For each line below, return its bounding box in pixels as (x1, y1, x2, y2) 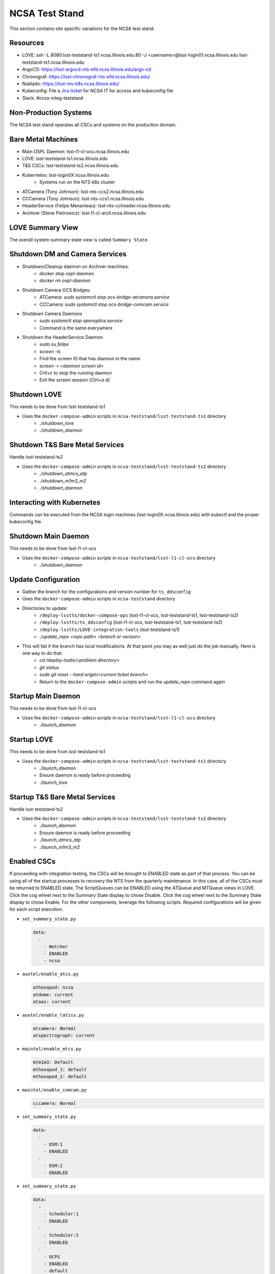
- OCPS (43, 1254, 60, 1260)
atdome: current (33, 992, 74, 997)
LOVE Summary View (9, 223, 78, 232)
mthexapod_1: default (33, 1067, 87, 1072)
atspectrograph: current (33, 1032, 95, 1039)
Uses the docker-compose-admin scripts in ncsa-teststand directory (22, 596, 176, 602)
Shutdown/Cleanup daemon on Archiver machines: (22, 263, 129, 270)
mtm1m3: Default (33, 1059, 74, 1065)
